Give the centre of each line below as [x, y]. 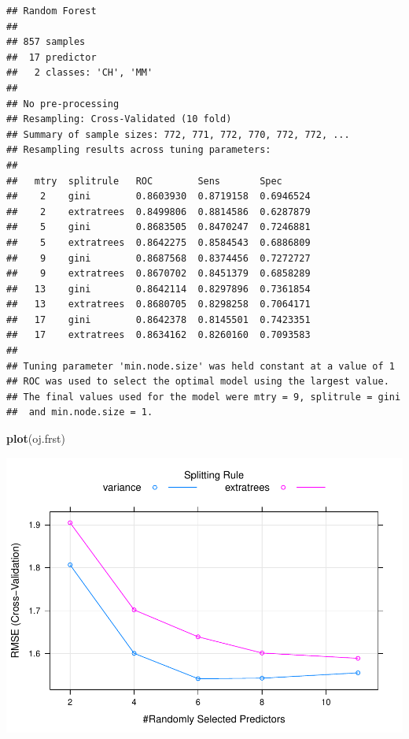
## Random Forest [52, 11]
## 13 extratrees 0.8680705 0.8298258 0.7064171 [158, 305]
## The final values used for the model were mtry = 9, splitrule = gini [204, 397]
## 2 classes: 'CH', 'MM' [80, 73]
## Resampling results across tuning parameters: [139, 150]
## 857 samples [46, 42]
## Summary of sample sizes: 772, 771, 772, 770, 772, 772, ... [178, 134]
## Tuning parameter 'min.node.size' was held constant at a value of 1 [201, 366]
